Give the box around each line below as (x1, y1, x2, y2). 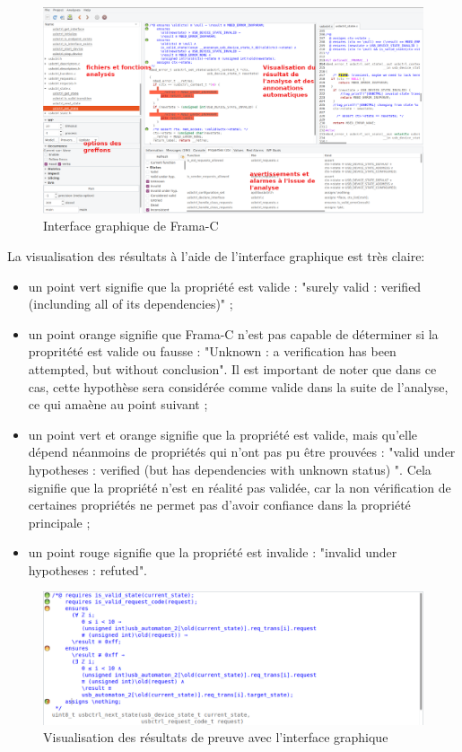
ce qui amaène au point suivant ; (28, 395, 208, 414)
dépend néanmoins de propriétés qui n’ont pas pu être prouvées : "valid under (28, 442, 456, 461)
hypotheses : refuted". (28, 560, 148, 579)
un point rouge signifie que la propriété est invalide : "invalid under (28, 543, 397, 562)
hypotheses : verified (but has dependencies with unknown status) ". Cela (28, 459, 431, 478)
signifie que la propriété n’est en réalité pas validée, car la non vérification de (28, 477, 451, 496)
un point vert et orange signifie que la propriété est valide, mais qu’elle (28, 424, 418, 443)
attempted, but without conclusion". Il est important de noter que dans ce (28, 359, 437, 378)
